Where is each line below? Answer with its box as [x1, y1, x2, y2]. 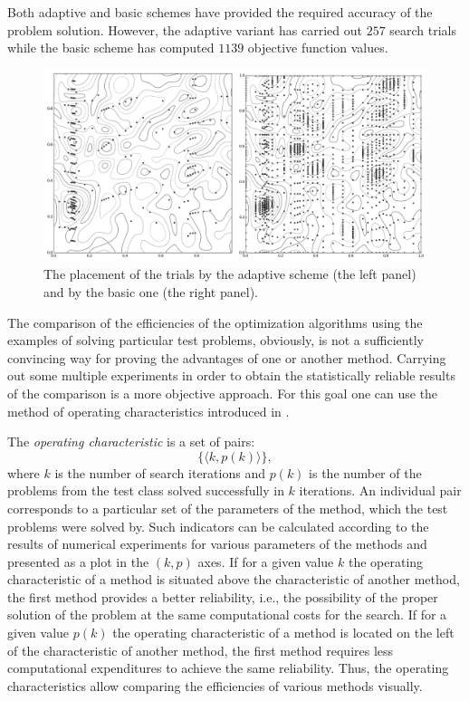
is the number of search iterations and [54, 463, 265, 482]
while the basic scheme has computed [7, 38, 215, 57]
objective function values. [247, 38, 388, 57]
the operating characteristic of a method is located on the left [112, 623, 455, 642]
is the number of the [309, 463, 422, 482]
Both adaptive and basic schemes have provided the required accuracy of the [7, 3, 433, 21]
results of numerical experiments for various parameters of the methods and [7, 534, 427, 553]
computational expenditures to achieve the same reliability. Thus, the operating [7, 658, 449, 677]
